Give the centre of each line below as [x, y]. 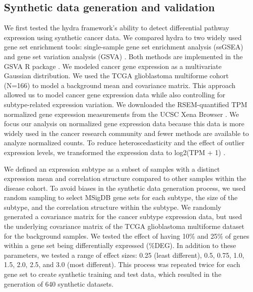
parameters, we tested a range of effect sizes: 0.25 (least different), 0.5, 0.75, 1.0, [124, 255]
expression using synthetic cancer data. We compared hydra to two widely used [123, 37]
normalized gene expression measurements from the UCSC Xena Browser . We [122, 114]
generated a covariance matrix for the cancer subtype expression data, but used [123, 216]
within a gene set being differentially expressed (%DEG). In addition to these [120, 245]
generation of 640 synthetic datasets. [59, 283]
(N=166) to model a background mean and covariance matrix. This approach [120, 85]
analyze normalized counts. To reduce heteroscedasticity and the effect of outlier [124, 143]
